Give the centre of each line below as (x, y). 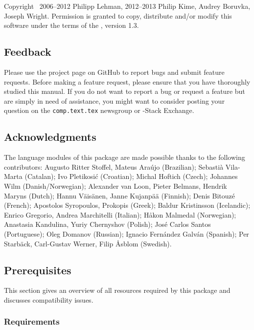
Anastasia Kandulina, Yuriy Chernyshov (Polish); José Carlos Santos (107, 224)
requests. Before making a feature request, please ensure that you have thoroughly (127, 81)
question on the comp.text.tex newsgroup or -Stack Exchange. (99, 110)
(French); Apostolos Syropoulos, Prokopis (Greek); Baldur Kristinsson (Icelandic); (127, 205)
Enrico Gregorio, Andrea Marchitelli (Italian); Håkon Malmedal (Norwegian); (120, 214)
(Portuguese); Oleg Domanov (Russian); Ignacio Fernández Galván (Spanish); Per (127, 233)
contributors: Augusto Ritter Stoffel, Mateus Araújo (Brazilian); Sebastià (114, 166)
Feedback (28, 52)
